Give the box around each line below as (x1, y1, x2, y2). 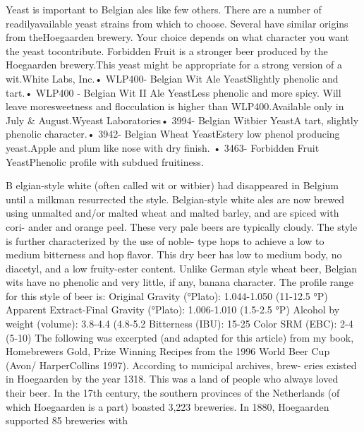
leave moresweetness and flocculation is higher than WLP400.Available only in (6, 99, 344, 114)
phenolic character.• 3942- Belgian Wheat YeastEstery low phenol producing (6, 126, 340, 141)
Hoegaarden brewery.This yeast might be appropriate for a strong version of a (6, 57, 343, 72)
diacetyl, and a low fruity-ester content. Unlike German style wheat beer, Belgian (6, 260, 357, 275)
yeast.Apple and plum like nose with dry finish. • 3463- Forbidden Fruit (6, 140, 320, 155)
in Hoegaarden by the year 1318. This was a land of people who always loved (6, 371, 339, 386)
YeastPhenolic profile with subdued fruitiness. (6, 154, 204, 169)
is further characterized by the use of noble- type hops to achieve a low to (6, 233, 324, 248)
